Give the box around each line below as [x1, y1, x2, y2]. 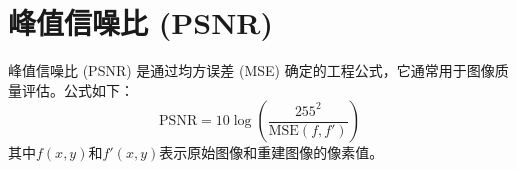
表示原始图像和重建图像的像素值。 [159, 142, 384, 163]
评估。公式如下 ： [21, 79, 134, 100]
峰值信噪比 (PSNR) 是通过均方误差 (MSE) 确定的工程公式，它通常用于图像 [8, 60, 495, 81]
